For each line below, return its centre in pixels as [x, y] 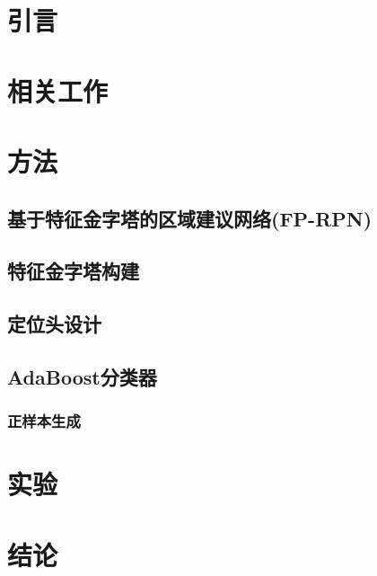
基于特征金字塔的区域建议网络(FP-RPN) [190, 218]
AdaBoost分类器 [82, 376]
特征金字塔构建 [73, 271]
